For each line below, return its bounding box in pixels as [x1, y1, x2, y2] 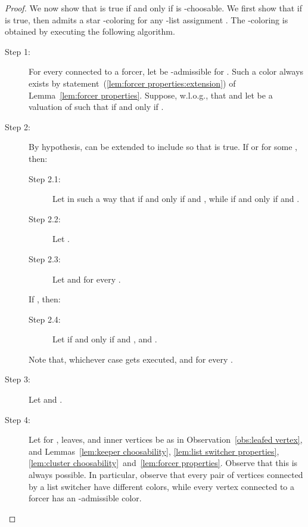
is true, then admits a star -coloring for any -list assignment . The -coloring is [5, 13, 288, 26]
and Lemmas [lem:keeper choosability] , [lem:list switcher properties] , [29, 445, 279, 457]
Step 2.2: [29, 212, 61, 225]
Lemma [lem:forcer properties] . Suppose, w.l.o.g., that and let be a [29, 88, 273, 101]
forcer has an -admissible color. [29, 492, 142, 504]
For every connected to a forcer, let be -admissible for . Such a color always [29, 65, 304, 78]
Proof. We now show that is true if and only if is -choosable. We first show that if [5, 2, 303, 14]
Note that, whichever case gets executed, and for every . [29, 353, 233, 365]
